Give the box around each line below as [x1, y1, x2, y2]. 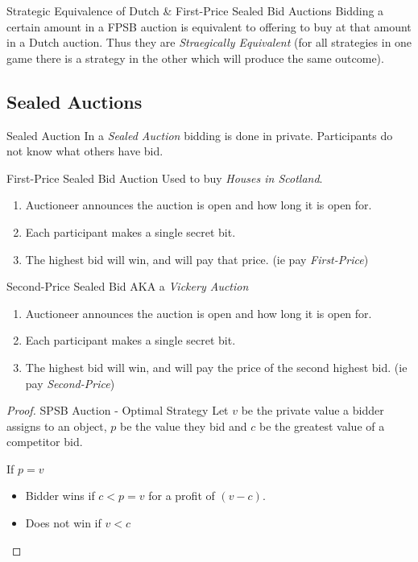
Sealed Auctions [6, 89, 143, 114]
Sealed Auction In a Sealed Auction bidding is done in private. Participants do [6, 126, 393, 143]
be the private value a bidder [241, 402, 384, 419]
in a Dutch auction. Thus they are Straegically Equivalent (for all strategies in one [6, 34, 412, 51]
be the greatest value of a [259, 417, 385, 434]
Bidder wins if [25, 487, 95, 504]
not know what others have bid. [6, 143, 163, 159]
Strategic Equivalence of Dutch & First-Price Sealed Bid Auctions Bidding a [6, 2, 384, 19]
